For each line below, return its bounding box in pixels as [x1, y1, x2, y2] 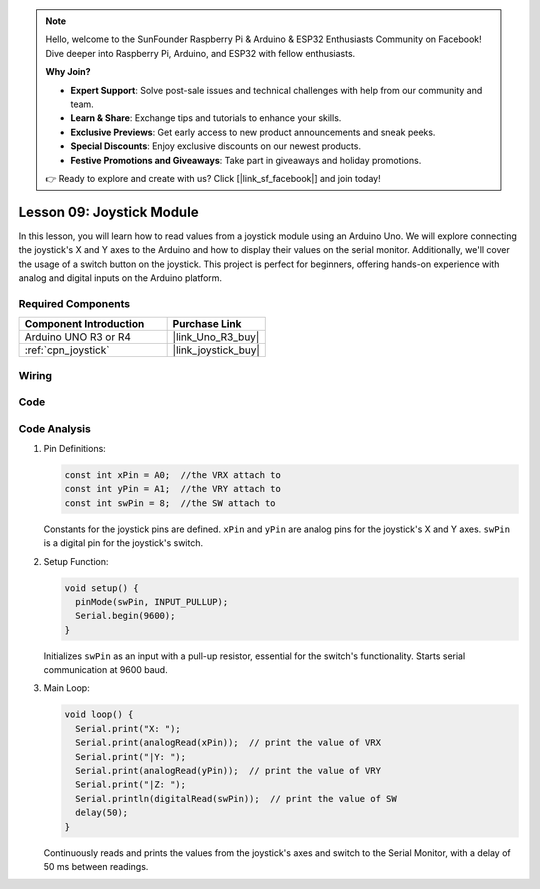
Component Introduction [24, 317, 145, 331]
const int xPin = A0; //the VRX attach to [64, 469, 282, 480]
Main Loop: [43, 682, 90, 694]
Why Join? [45, 66, 91, 78]
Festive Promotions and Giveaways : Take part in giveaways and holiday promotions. [70, 154, 422, 166]
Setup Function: [43, 555, 109, 567]
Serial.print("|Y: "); [75, 751, 187, 762]
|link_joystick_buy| [172, 343, 260, 357]
